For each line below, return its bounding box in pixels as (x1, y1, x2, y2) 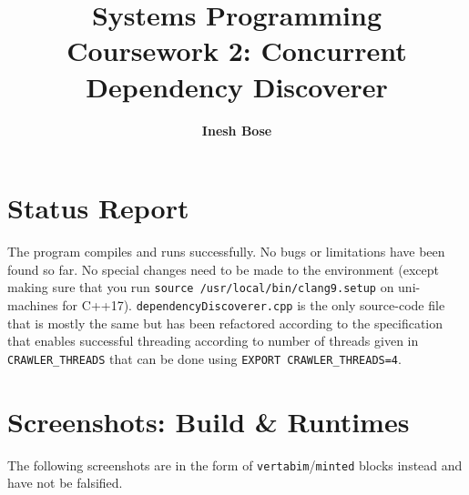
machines (7, 295, 58, 314)
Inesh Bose (201, 120, 272, 139)
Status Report (7, 189, 189, 227)
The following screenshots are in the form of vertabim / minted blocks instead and (7, 455, 463, 474)
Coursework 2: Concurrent (66, 32, 407, 69)
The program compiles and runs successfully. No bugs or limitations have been (7, 242, 445, 261)
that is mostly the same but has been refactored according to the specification (7, 313, 444, 332)
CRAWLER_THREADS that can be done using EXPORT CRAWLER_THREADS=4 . (7, 349, 402, 368)
